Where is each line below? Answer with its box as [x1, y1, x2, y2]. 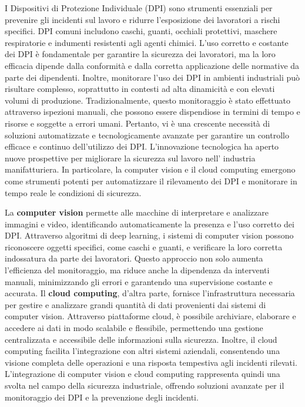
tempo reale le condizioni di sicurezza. [5, 186, 142, 198]
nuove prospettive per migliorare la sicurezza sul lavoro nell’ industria [5, 151, 256, 164]
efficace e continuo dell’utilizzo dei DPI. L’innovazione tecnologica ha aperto [5, 140, 279, 153]
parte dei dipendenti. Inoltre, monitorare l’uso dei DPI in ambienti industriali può [5, 71, 300, 83]
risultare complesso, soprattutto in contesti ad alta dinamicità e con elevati [5, 82, 275, 95]
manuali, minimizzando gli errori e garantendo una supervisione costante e [5, 275, 273, 287]
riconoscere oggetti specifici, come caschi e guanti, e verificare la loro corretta [5, 240, 283, 253]
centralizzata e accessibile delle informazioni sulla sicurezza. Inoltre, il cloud [5, 333, 277, 345]
